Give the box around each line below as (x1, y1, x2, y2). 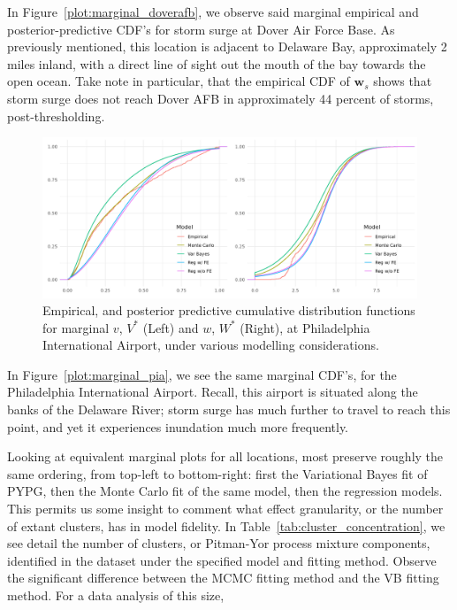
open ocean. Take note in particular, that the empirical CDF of (7, 72, 350, 90)
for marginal (42, 318, 110, 336)
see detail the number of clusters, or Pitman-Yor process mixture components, (7, 534, 430, 552)
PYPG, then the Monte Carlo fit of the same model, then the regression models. (7, 482, 443, 500)
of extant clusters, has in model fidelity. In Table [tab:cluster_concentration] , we (7, 516, 446, 535)
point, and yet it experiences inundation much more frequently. (7, 417, 349, 436)
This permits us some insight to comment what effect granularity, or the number (7, 499, 444, 518)
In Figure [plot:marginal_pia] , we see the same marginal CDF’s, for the (7, 365, 397, 383)
